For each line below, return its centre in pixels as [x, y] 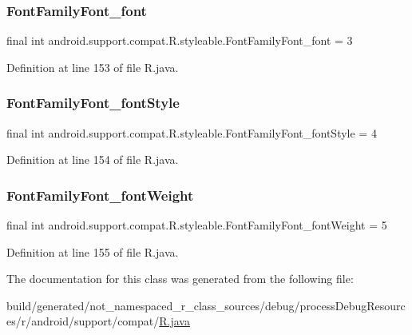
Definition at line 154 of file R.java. [93, 160]
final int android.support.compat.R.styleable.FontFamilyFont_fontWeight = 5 [197, 225]
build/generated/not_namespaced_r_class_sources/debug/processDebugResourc [206, 305]
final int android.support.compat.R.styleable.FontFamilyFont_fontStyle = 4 [192, 132]
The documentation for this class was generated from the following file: [180, 279]
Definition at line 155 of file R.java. [93, 251]
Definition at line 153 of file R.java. [93, 67]
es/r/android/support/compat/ [83, 321]
